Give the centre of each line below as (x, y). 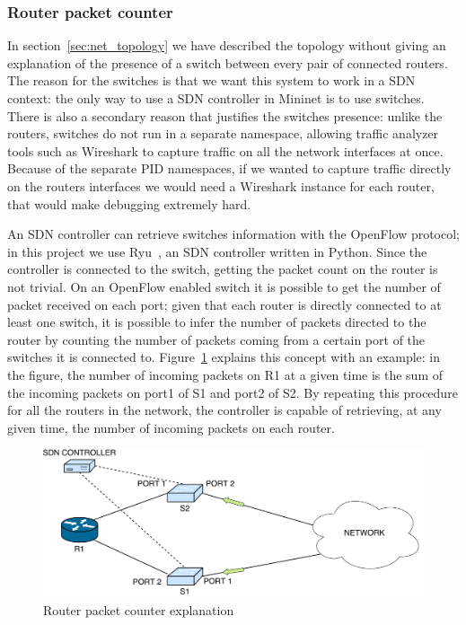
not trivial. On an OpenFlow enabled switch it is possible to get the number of (224, 286)
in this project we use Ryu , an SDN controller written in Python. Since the (217, 251)
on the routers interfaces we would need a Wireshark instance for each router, (221, 185)
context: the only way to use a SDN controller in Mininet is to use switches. (216, 98)
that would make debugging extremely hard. (129, 203)
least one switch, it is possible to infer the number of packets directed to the (217, 322)
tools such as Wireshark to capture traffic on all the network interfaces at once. (225, 150)
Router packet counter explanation (139, 610)
